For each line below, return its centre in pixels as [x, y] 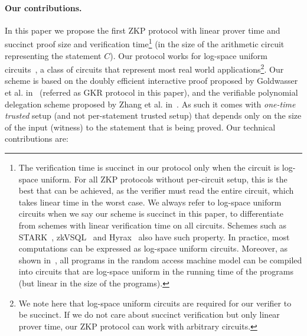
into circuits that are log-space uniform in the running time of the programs [156, 271]
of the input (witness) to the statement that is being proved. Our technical [140, 127]
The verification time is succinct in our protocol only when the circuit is [149, 167]
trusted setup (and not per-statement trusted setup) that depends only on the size [153, 115]
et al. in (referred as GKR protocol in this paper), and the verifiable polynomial [151, 92]
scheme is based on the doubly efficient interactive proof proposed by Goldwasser [151, 81]
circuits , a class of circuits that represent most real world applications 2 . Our [144, 68]
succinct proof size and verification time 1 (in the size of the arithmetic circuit [145, 43]
